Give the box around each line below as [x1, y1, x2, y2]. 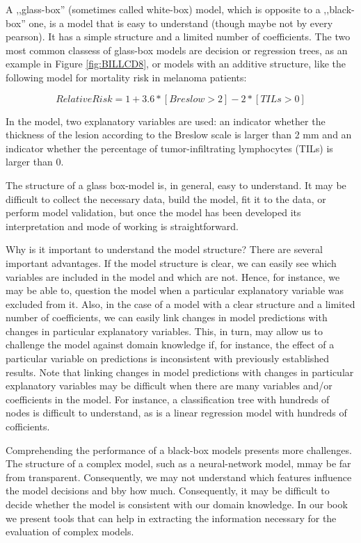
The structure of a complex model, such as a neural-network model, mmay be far [6, 456, 351, 471]
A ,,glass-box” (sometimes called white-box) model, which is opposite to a [6, 2, 321, 16]
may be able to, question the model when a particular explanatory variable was [6, 283, 344, 298]
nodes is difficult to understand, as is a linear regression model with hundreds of [6, 405, 347, 420]
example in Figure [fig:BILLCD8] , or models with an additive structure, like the [6, 56, 346, 71]
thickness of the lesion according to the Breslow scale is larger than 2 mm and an [6, 127, 352, 142]
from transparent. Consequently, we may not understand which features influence [6, 469, 352, 484]
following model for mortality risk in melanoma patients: [6, 70, 247, 84]
